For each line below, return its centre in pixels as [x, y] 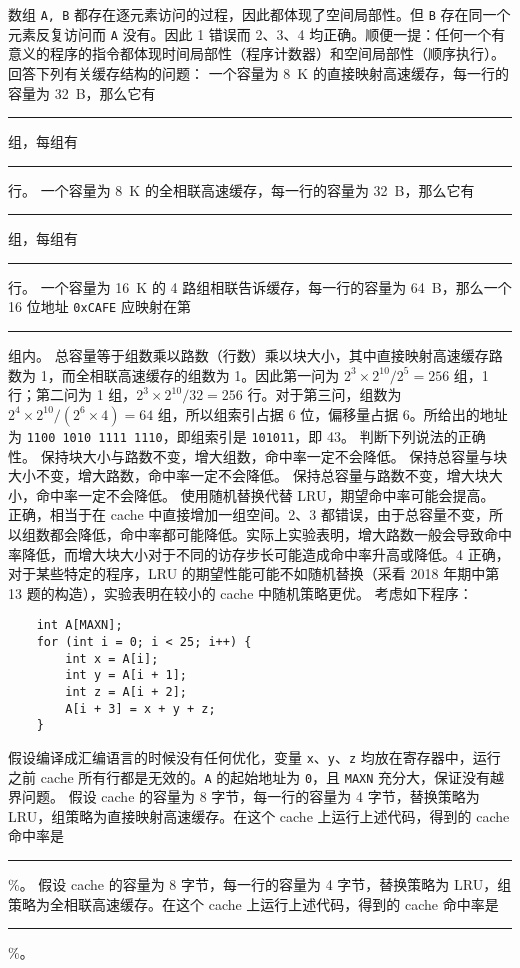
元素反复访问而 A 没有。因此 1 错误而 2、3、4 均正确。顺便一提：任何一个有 [257, 33]
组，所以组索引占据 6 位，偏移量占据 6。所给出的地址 [332, 413]
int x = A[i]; [112, 658]
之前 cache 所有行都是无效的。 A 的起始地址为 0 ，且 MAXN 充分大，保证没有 [249, 776]
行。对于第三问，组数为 [324, 394]
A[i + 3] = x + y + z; [140, 708]
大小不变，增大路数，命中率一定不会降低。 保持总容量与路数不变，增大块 [248, 475]
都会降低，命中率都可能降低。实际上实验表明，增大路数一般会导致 [266, 533]
